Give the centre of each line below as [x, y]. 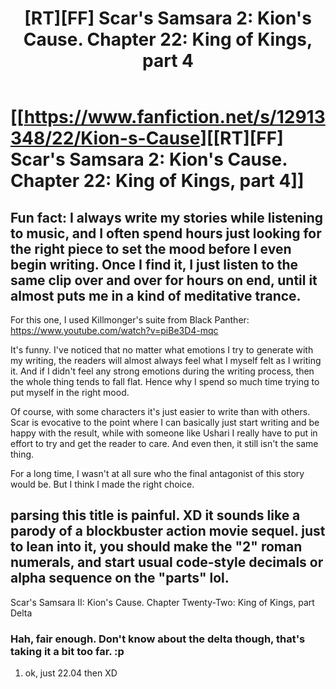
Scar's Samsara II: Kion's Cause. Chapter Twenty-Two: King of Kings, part [162, 602]
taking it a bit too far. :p [67, 651]
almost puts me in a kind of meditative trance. [156, 295]
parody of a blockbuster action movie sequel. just [168, 531]
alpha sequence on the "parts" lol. [120, 578]
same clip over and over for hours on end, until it [164, 280]
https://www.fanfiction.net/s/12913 [174, 117]
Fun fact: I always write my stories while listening [166, 217]
